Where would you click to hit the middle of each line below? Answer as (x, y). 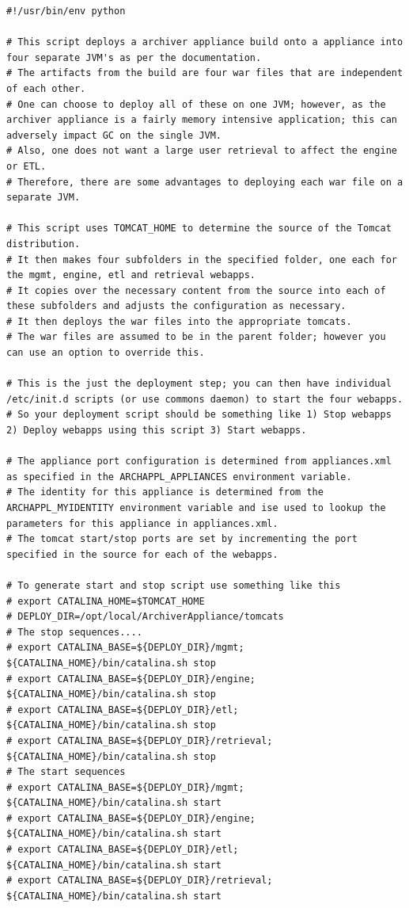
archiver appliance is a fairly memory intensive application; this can (202, 120)
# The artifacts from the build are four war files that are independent (205, 73)
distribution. (44, 244)
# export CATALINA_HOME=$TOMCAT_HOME (106, 601)
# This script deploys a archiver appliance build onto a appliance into (205, 42)
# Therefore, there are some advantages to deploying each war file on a (205, 182)
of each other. (46, 88)
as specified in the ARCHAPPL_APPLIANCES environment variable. (179, 477)
